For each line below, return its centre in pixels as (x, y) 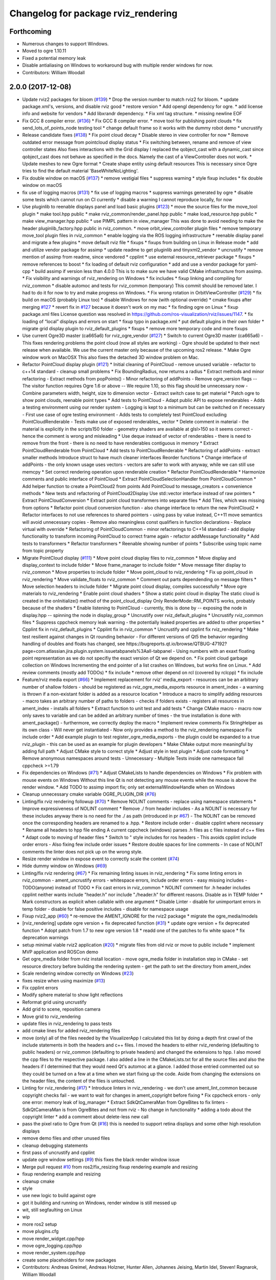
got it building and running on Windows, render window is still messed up (99, 1203)
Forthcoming (30, 31)
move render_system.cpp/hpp (54, 1253)
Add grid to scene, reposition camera (61, 1009)
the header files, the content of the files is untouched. (79, 1081)
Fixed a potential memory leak (54, 58)
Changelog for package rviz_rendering (94, 13)
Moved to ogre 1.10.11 (44, 51)
